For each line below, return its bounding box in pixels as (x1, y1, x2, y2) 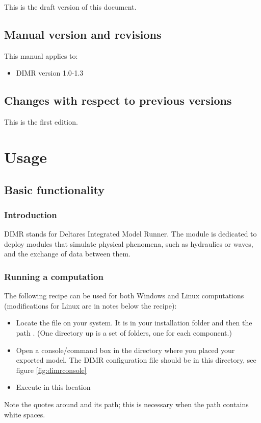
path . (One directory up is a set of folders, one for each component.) (16, 327, 232, 338)
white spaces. (4, 409, 45, 419)
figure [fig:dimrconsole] (16, 364, 87, 375)
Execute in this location (16, 382, 91, 392)
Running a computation (4, 270, 103, 283)
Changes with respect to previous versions (4, 92, 232, 108)
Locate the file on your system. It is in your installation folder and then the (16, 317, 252, 328)
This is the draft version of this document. (4, 2, 137, 12)
